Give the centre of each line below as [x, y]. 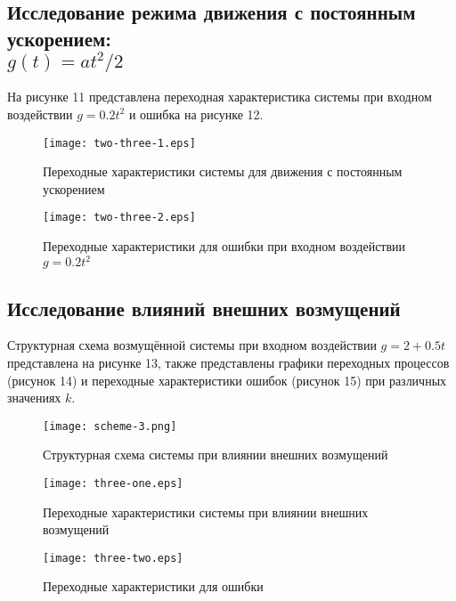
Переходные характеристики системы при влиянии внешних [206, 512]
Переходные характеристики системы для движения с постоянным [223, 171]
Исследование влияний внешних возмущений [204, 308]
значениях [34, 398]
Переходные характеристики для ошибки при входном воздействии [224, 246]
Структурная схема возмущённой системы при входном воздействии [192, 345]
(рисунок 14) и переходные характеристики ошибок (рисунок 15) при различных [227, 380]
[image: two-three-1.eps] [119, 143]
